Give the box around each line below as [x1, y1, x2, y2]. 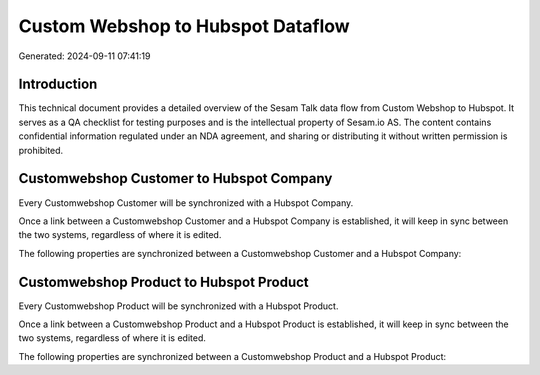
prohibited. [18, 144, 64, 156]
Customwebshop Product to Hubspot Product [18, 273, 309, 290]
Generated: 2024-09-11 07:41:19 [18, 50, 151, 62]
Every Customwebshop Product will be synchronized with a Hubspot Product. [18, 300, 339, 312]
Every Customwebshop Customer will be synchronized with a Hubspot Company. [18, 196, 354, 209]
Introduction [18, 76, 98, 93]
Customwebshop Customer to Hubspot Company [18, 170, 333, 187]
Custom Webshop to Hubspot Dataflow [18, 15, 350, 37]
